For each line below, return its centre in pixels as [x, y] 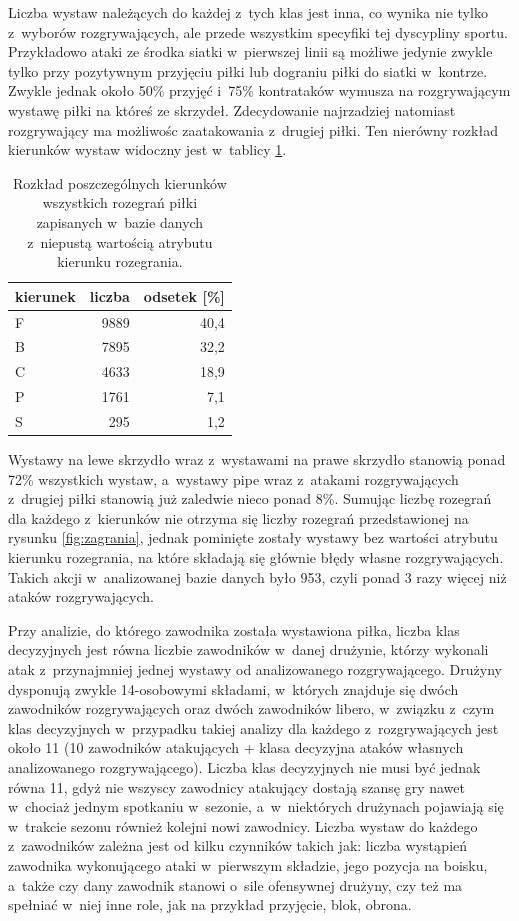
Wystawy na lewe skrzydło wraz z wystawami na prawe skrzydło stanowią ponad [257, 459]
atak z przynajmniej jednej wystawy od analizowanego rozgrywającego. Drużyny [255, 668]
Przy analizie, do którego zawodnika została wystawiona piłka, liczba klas [234, 629]
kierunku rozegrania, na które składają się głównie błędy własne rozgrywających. [256, 557]
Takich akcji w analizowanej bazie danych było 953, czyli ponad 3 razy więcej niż [257, 576]
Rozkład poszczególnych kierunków [119, 182]
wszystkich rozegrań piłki [120, 202]
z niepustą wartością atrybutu [120, 241]
